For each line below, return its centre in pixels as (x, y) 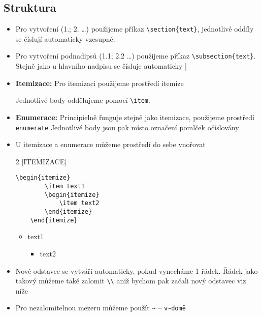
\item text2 (79, 203)
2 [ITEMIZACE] (41, 161)
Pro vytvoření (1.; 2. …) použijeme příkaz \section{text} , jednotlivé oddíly (135, 29)
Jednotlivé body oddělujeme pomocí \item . (83, 100)
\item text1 (65, 186)
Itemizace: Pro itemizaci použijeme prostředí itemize (100, 83)
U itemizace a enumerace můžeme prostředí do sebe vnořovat (110, 144)
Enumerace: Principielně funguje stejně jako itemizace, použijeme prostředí (135, 117)
